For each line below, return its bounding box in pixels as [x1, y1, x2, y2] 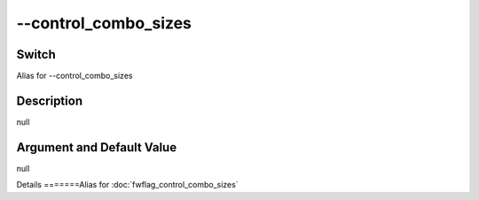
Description [16, 93, 83, 108]
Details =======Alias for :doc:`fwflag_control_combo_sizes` [16, 180, 239, 190]
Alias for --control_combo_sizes [16, 71, 133, 81]
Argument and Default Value [16, 140, 177, 155]
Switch [16, 47, 57, 62]
